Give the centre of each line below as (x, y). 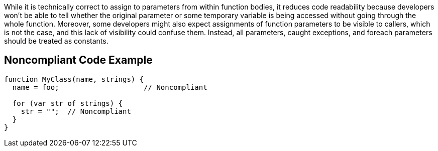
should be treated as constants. (56, 41)
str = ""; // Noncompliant (76, 111)
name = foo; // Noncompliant (110, 87)
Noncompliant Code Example (78, 60)
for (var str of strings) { (68, 103)
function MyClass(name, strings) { (74, 79)
